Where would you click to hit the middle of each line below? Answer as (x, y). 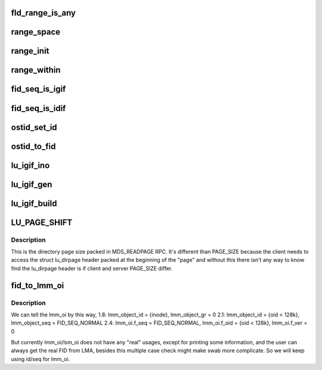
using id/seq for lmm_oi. (41, 359)
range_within (36, 70)
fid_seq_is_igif (38, 89)
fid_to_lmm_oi (38, 286)
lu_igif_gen (32, 184)
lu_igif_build (34, 203)
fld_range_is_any (44, 13)
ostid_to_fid (33, 146)
